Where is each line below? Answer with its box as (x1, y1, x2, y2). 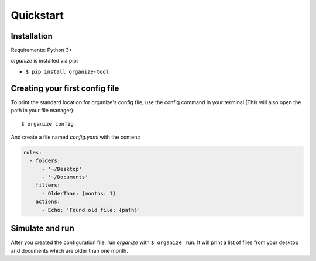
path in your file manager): (11, 107, 75, 114)
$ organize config (21, 121, 74, 127)
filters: (35, 182, 61, 188)
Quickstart (11, 9, 64, 22)
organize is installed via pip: (11, 57, 78, 64)
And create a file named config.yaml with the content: (11, 133, 140, 140)
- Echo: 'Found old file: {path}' (42, 207, 140, 213)
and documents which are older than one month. (11, 247, 128, 254)
